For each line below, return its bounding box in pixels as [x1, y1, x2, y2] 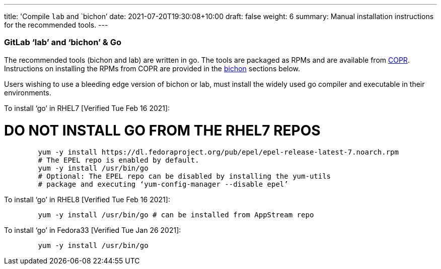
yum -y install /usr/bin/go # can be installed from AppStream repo [38, 211, 314, 219]
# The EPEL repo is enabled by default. [38, 156, 199, 165]
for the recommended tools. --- [4, 21, 108, 29]
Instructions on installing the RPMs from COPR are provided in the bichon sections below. [4, 64, 301, 73]
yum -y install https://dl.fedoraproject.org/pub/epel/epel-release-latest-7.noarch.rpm [38, 148, 399, 157]
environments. [4, 88, 51, 97]
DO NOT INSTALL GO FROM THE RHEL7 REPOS [4, 121, 321, 139]
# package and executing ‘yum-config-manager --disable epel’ [38, 180, 288, 189]
